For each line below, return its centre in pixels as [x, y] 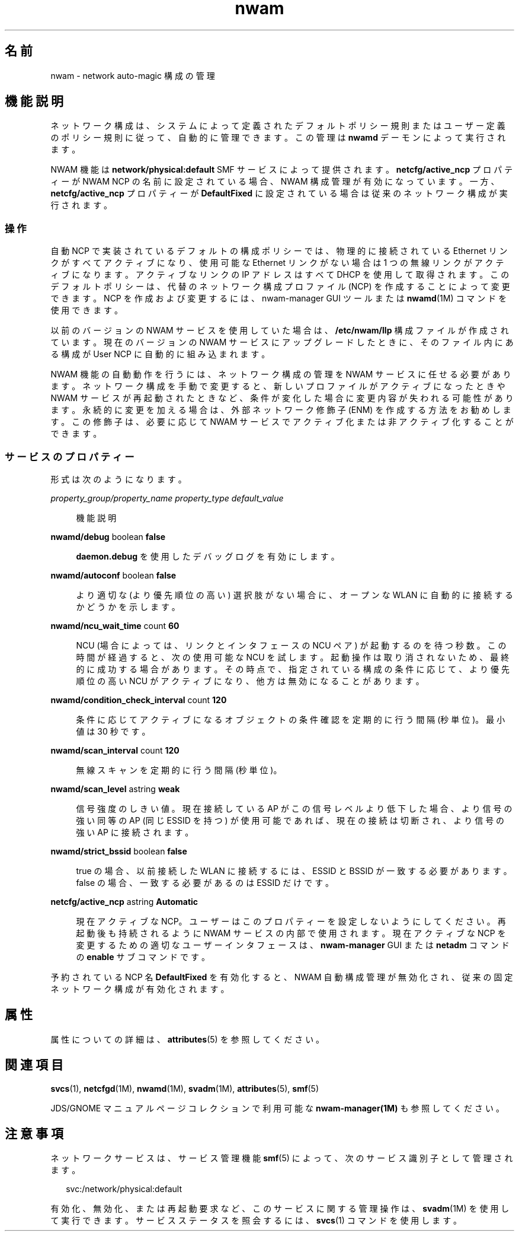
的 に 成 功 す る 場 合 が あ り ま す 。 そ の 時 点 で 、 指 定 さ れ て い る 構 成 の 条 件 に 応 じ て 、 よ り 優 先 [293, 669]
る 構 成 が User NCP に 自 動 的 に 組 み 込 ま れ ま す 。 [160, 354]
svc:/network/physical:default [124, 1189]
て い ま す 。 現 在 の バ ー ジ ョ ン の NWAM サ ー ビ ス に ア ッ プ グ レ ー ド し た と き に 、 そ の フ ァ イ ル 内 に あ [282, 342]
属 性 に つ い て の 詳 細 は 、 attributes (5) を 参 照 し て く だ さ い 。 [188, 1039]
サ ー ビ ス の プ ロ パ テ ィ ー [70, 457]
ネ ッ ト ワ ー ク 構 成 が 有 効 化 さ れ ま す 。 [140, 989]
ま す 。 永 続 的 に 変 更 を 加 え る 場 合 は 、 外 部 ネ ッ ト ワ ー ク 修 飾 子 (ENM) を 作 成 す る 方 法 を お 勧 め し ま [281, 410]
